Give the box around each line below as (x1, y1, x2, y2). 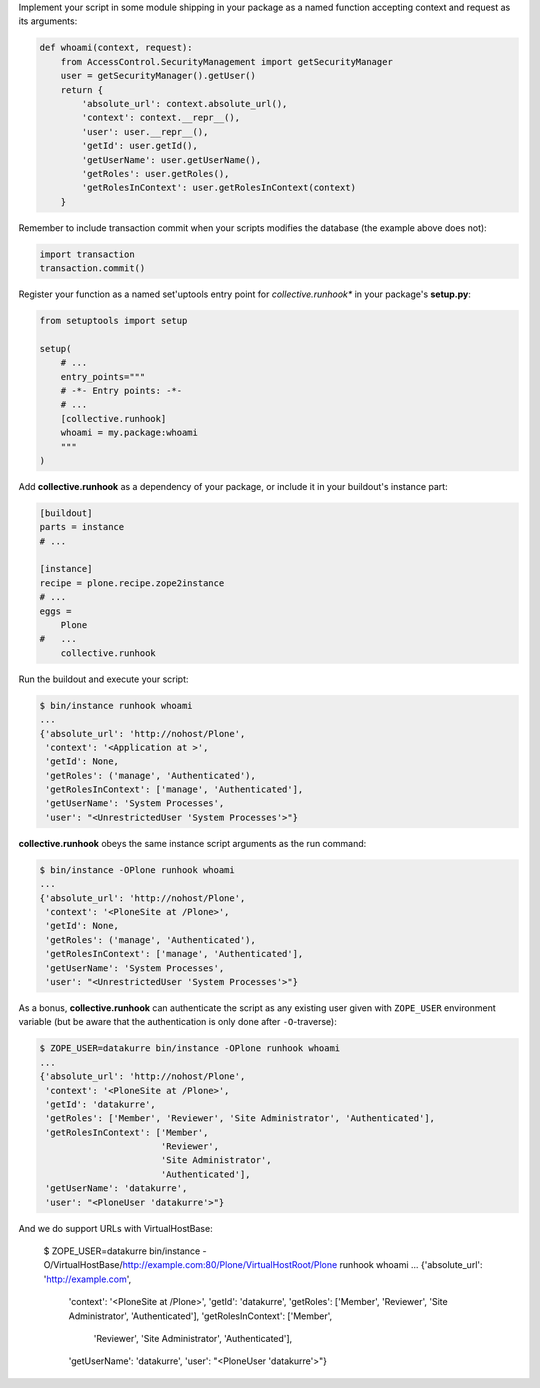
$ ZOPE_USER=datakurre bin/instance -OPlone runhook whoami (39, 1043, 341, 1054)
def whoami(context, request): (39, 42, 194, 54)
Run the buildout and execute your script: (18, 673, 189, 685)
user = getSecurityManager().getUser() (60, 70, 257, 82)
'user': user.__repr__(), (81, 126, 209, 137)
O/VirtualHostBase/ (43, 1259, 124, 1271)
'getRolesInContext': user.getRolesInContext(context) (81, 182, 357, 194)
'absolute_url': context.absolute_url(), (81, 98, 288, 109)
